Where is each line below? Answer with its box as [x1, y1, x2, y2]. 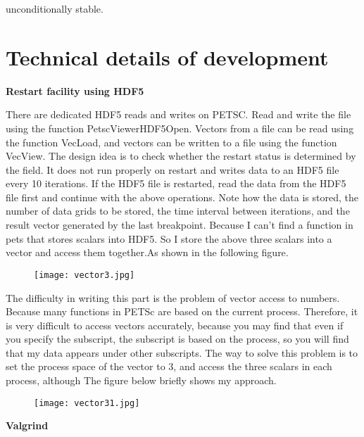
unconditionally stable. [6, 1, 103, 15]
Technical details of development [6, 42, 329, 71]
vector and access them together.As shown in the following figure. [6, 245, 289, 260]
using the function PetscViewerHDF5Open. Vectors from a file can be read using [6, 120, 354, 135]
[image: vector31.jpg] [34, 398, 140, 408]
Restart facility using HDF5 [6, 83, 144, 98]
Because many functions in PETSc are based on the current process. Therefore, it [6, 304, 358, 319]
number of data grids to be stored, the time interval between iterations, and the [6, 203, 350, 218]
